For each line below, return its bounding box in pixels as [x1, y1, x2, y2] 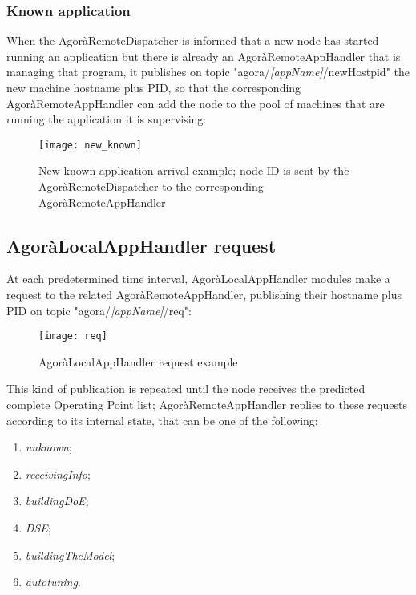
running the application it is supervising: [6, 111, 207, 127]
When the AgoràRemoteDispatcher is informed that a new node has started [6, 32, 379, 49]
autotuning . [25, 573, 81, 590]
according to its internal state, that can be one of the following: [6, 411, 318, 428]
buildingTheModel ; [25, 546, 115, 563]
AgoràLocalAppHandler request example [38, 353, 238, 370]
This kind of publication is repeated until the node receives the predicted [6, 380, 366, 397]
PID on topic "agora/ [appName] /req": [6, 302, 192, 318]
